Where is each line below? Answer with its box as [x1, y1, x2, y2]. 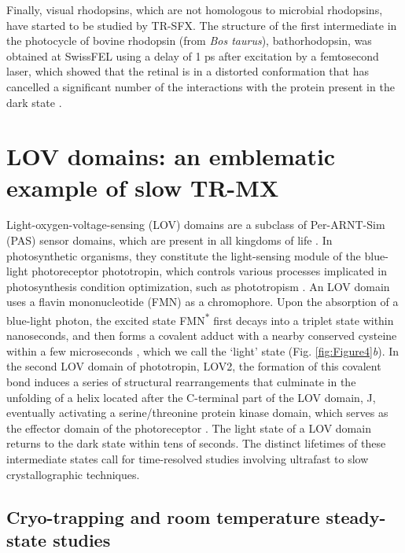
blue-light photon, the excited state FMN [6, 312, 205, 328]
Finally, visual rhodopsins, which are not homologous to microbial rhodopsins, [6, 2, 383, 17]
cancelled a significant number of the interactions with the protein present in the [6, 78, 395, 94]
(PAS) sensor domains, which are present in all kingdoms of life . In [6, 232, 333, 249]
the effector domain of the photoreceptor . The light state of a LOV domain [6, 419, 371, 436]
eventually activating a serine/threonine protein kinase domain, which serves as [6, 404, 388, 421]
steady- [326, 504, 386, 529]
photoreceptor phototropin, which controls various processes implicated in [31, 263, 388, 279]
